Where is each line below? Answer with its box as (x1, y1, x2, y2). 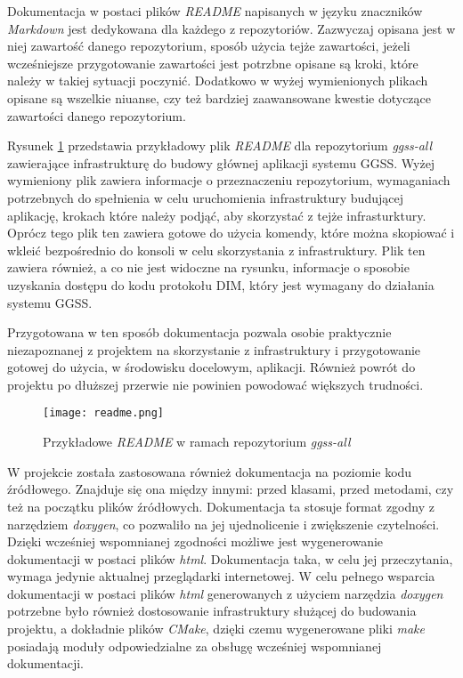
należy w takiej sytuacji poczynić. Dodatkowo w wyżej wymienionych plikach (7, 71, 428, 90)
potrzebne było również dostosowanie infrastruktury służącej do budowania (7, 601, 417, 620)
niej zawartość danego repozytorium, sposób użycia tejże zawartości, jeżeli (7, 36, 410, 55)
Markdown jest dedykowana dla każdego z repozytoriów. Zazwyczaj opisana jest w (7, 19, 456, 37)
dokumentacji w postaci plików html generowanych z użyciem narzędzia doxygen (7, 584, 443, 602)
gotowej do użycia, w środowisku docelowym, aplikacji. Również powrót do (7, 358, 416, 376)
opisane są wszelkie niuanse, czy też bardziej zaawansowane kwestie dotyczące (7, 88, 431, 107)
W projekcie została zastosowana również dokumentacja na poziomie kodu (7, 462, 412, 480)
